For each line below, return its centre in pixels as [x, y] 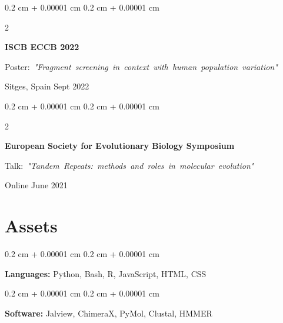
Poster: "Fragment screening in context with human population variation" [141, 66]
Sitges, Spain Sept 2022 [47, 86]
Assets [31, 226]
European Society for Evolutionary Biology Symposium [120, 146]
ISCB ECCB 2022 [42, 47]
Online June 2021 [36, 185]
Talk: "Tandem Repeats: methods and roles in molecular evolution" [129, 165]
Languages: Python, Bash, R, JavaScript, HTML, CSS [106, 273]
